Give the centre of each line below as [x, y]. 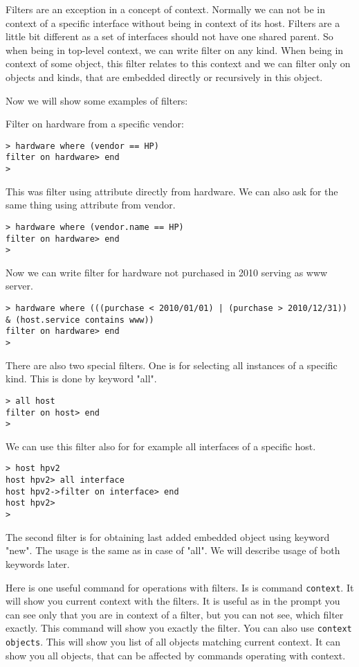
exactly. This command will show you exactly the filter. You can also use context [179, 628]
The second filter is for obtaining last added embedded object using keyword [168, 536]
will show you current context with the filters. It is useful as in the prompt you [173, 601]
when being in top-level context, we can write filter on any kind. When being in [175, 50]
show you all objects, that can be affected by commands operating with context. [176, 655]
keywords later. [38, 563]
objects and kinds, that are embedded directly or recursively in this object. [164, 77]
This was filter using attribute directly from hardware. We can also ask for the [172, 191]
